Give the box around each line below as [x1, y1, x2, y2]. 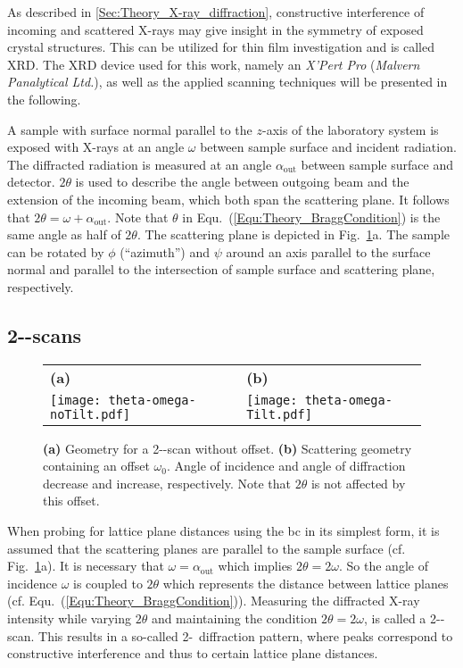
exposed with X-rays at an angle [7, 138, 185, 156]
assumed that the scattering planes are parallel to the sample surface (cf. [7, 539, 406, 557]
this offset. [43, 491, 100, 510]
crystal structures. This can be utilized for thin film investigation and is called [7, 38, 434, 56]
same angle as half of [7, 225, 121, 244]
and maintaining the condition [151, 609, 318, 628]
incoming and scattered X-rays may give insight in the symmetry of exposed [7, 20, 424, 38]
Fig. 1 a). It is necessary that [7, 556, 164, 575]
